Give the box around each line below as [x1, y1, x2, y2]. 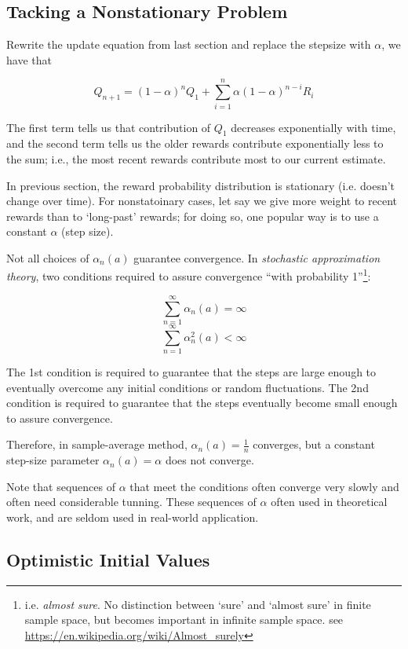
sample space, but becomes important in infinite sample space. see [24, 611, 344, 628]
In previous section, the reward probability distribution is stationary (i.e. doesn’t [6, 177, 395, 193]
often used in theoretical [271, 493, 388, 510]
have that [6, 51, 52, 68]
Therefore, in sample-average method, [6, 436, 188, 453]
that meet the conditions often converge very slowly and [129, 478, 399, 494]
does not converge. [165, 452, 254, 468]
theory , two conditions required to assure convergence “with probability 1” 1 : [6, 266, 371, 284]
